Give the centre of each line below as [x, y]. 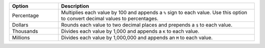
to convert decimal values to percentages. [110, 18]
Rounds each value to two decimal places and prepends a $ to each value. [147, 25]
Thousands [25, 31]
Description [75, 6]
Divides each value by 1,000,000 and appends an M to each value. [137, 38]
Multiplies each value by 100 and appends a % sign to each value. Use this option [154, 12]
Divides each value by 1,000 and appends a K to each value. [130, 31]
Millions [21, 38]
